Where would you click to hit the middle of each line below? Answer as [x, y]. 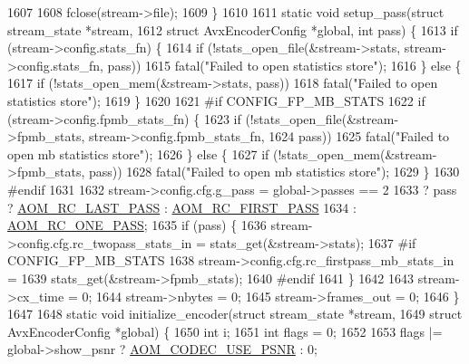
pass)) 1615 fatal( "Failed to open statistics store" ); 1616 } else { [284, 65]
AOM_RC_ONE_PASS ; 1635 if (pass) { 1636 [137, 225]
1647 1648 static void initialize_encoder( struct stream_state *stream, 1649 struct [235, 314]
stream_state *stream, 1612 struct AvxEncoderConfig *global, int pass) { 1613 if [233, 29]
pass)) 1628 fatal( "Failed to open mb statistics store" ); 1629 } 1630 [274, 172]
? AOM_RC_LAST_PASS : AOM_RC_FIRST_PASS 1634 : [182, 207]
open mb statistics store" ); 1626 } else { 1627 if [138, 153]
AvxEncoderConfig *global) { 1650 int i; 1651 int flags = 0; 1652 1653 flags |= [225, 331]
